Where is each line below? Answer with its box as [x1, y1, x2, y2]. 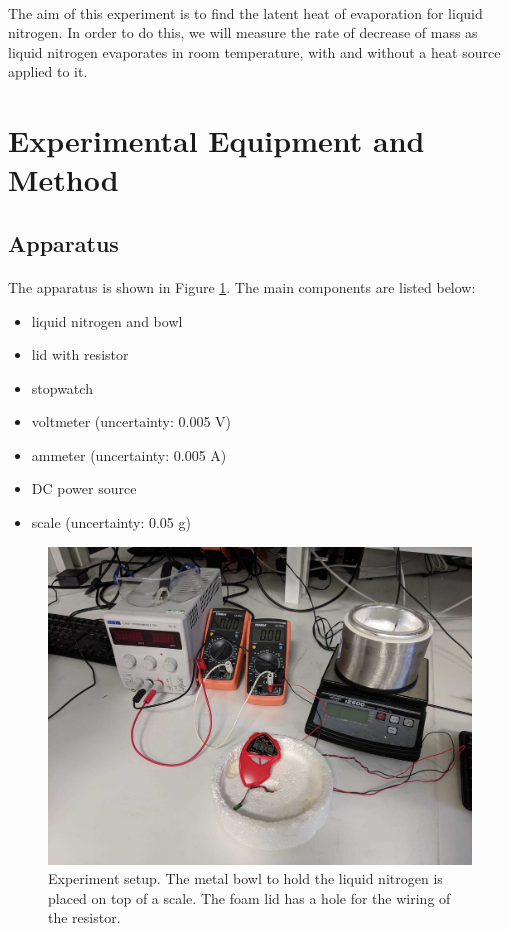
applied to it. [8, 61, 88, 82]
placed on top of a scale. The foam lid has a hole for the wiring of [48, 887, 451, 908]
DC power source [31, 478, 137, 499]
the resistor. [48, 907, 121, 928]
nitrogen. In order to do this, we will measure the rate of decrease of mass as [8, 22, 478, 43]
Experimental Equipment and [8, 120, 425, 161]
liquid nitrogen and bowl [31, 310, 183, 331]
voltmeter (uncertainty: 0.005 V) [31, 411, 231, 432]
